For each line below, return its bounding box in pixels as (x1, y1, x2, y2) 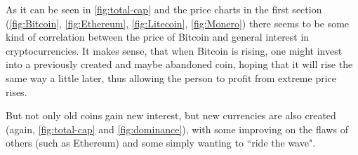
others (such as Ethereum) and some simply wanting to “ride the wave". (6, 135, 316, 150)
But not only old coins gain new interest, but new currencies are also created (6, 108, 336, 123)
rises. (6, 84, 27, 99)
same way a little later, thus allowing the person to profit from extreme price (6, 70, 336, 85)
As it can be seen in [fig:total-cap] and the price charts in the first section (6, 2, 322, 16)
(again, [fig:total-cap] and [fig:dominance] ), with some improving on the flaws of (6, 121, 348, 136)
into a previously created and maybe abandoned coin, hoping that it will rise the (6, 57, 353, 72)
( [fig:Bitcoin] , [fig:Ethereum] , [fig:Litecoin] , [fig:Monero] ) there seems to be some (6, 15, 350, 30)
